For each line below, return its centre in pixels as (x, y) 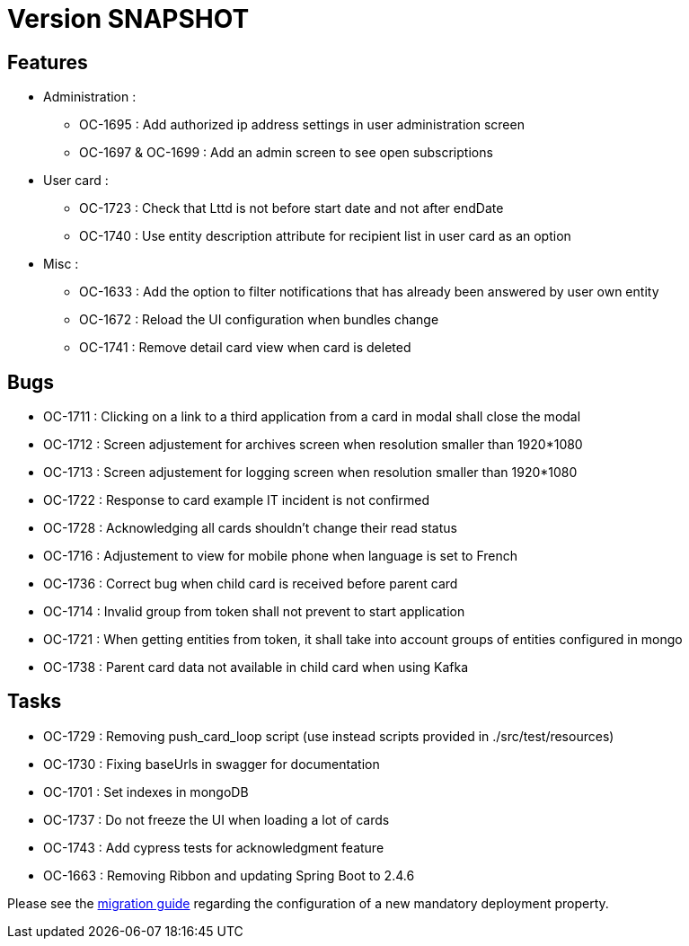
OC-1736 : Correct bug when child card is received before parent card (251, 584)
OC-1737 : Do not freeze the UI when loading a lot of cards (216, 819)
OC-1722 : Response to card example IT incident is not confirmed (236, 500)
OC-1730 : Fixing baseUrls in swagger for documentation (212, 764)
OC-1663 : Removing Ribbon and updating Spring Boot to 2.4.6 (229, 875)
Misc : (61, 264)
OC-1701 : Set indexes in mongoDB (146, 791)
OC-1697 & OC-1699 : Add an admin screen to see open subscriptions (286, 153)
